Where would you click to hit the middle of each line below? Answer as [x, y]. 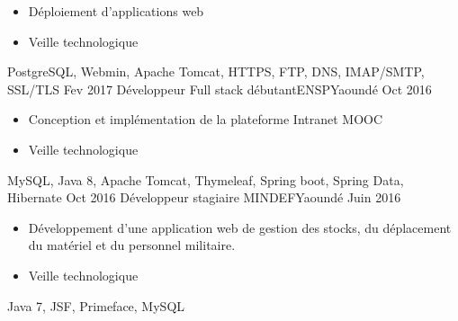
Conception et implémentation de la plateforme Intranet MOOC [206, 119]
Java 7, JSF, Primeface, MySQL [96, 305]
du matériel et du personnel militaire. [132, 245]
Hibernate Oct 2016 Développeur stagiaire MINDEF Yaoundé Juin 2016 [204, 197]
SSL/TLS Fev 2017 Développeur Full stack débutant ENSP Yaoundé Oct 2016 [220, 89]
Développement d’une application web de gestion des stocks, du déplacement [240, 227]
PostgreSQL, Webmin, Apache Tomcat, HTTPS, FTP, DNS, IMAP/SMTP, [216, 71]
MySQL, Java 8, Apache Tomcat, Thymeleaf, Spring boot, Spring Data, [206, 179]
